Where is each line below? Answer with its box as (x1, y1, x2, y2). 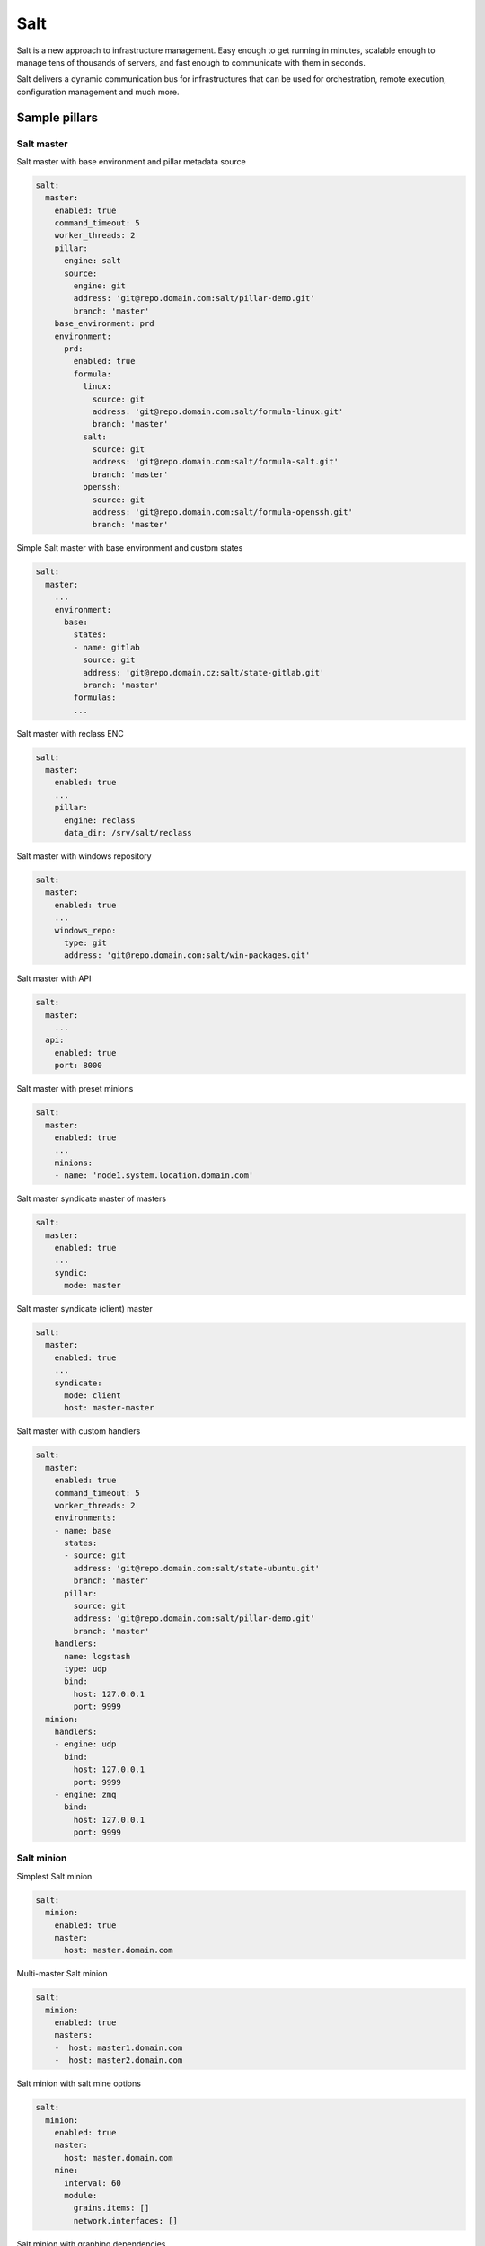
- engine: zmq (54, 1789, 117, 1799)
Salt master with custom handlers (16, 1426, 141, 1437)
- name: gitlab (73, 642, 141, 652)
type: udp (64, 1663, 108, 1674)
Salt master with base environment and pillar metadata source (16, 155, 246, 166)
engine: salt (64, 256, 121, 266)
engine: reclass (64, 815, 136, 826)
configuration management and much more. (16, 86, 180, 97)
